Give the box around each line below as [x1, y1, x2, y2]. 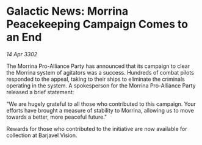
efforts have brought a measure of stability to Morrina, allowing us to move [6, 106, 194, 114]
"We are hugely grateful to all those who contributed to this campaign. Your [6, 100, 197, 108]
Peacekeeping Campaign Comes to [6, 17, 188, 31]
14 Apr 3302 [6, 50, 38, 58]
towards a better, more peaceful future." [6, 113, 107, 121]
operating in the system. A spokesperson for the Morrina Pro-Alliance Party [6, 81, 197, 89]
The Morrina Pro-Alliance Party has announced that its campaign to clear [6, 62, 190, 70]
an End [6, 31, 42, 44]
